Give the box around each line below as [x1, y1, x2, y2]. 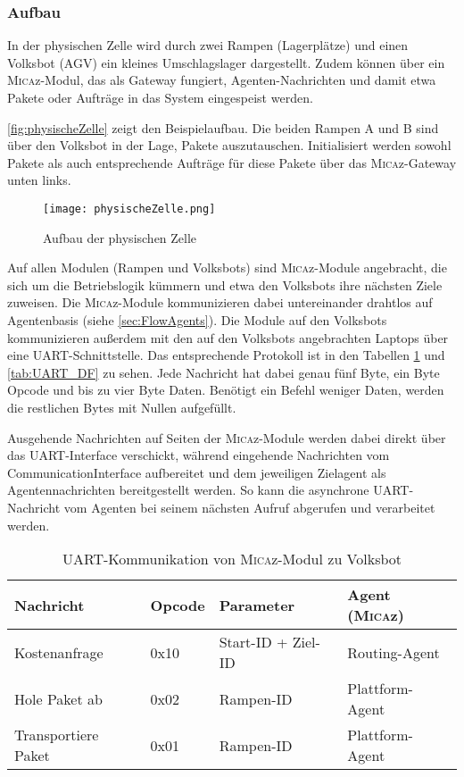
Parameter [219, 594, 295, 615]
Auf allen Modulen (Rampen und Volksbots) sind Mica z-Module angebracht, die [7, 258, 447, 277]
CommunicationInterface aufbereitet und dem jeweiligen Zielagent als [7, 463, 386, 481]
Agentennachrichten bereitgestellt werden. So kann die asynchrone [7, 480, 369, 499]
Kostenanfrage [14, 641, 104, 663]
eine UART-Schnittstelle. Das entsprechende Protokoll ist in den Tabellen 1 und [7, 346, 445, 364]
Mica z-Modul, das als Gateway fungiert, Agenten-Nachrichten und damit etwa [7, 71, 436, 89]
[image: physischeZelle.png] [43, 202, 216, 215]
